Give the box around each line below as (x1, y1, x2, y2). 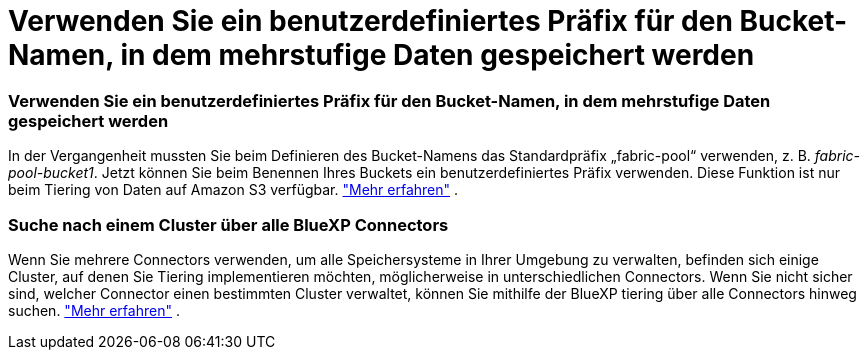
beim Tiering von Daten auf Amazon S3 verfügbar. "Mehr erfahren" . (8, 181, 459, 199)
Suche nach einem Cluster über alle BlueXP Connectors (8, 214, 449, 235)
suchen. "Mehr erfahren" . (8, 301, 180, 319)
